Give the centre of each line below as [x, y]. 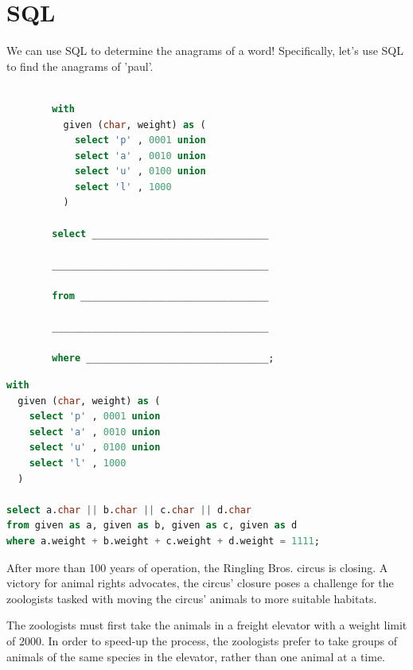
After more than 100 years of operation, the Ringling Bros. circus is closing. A [197, 567]
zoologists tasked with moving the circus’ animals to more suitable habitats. [192, 598]
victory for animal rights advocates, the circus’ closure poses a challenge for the [200, 583]
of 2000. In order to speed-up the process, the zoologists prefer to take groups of [202, 640]
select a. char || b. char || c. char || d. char [129, 510]
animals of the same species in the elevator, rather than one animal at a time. [196, 656]
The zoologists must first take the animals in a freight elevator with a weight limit [207, 625]
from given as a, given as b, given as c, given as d [152, 526]
